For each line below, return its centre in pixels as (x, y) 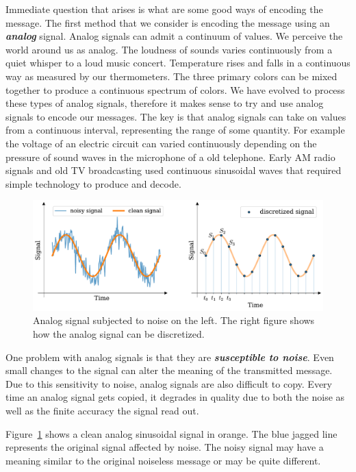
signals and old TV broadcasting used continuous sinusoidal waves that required (174, 170)
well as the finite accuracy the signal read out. (102, 410)
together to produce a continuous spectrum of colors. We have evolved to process (175, 89)
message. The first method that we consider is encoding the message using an (168, 22)
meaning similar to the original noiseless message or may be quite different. (163, 460)
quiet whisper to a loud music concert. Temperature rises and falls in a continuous (178, 63)
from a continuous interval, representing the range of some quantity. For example (175, 130)
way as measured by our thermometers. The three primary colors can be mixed (171, 76)
